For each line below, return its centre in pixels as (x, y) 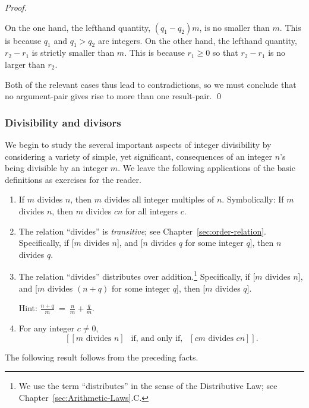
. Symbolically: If (253, 199)
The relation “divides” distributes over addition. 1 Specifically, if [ (137, 275)
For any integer (47, 328)
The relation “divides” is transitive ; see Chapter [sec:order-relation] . (142, 231)
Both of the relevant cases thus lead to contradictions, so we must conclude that (151, 84)
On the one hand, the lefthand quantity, (78, 27)
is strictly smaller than (73, 53)
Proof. (16, 7)
